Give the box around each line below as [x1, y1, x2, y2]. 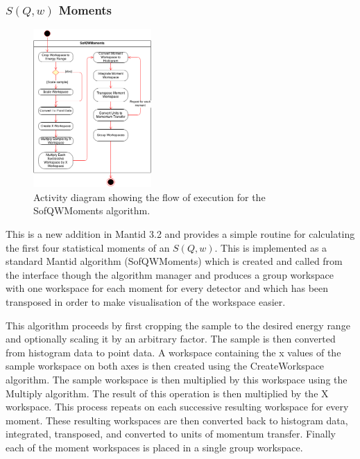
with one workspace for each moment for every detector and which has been [6, 281, 329, 295]
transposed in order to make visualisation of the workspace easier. [6, 295, 286, 309]
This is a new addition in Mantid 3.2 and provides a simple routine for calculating [6, 227, 355, 241]
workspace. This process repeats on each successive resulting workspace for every [6, 399, 349, 414]
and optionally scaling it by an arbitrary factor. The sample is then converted [6, 331, 336, 346]
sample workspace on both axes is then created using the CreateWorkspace [6, 358, 325, 373]
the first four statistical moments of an [6, 240, 170, 254]
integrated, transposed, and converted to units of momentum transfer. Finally [6, 426, 336, 441]
